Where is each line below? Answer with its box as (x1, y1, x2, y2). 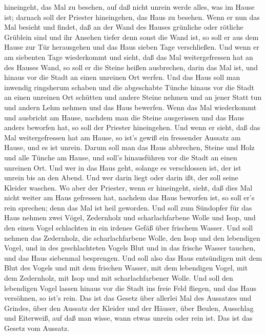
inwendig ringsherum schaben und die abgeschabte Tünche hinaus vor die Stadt (4, 81, 254, 92)
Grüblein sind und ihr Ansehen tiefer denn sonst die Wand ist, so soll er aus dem (4, 31, 259, 42)
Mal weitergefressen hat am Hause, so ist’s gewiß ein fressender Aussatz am (4, 132, 241, 142)
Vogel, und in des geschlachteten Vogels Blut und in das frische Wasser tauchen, (4, 242, 256, 253)
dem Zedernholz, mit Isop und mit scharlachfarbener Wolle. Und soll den (4, 273, 233, 283)
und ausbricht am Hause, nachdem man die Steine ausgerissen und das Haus (4, 112, 244, 122)
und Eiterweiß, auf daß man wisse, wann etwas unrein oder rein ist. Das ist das (4, 312, 253, 323)
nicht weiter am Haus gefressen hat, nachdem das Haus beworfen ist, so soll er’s (4, 192, 255, 203)
